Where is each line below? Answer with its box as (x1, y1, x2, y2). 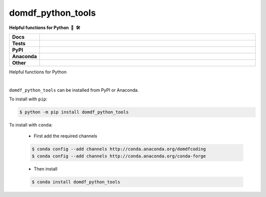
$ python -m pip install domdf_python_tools (19, 109, 129, 115)
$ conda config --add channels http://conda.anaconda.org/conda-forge (32, 153, 206, 159)
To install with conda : (9, 122, 53, 128)
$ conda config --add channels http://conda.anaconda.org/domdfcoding (32, 146, 206, 152)
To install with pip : (9, 96, 48, 102)
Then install (33, 165, 58, 172)
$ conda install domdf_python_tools (32, 179, 121, 185)
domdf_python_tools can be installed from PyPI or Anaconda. (9, 87, 139, 93)
